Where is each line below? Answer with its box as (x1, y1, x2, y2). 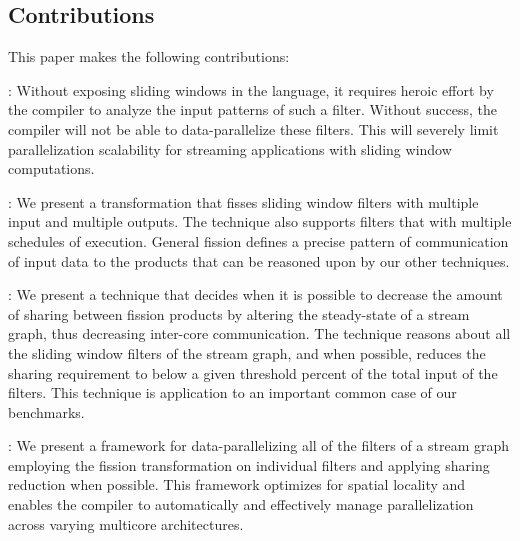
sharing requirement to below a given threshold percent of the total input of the (8, 362, 498, 383)
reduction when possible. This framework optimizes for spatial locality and (8, 474, 466, 495)
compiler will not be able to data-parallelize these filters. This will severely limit (8, 118, 499, 139)
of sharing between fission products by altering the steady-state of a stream (8, 303, 470, 324)
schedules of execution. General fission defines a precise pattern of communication (8, 230, 509, 251)
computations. (8, 158, 95, 179)
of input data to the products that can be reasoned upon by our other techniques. (8, 250, 510, 271)
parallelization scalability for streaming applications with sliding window (8, 138, 452, 159)
